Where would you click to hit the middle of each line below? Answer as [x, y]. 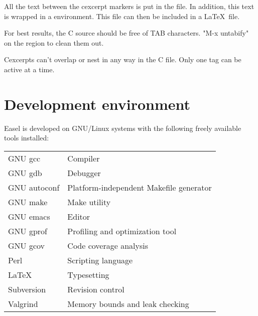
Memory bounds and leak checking [128, 303]
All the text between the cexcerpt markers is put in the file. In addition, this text [129, 6]
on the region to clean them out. [54, 42]
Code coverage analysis [108, 245]
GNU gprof [28, 231]
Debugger [84, 173]
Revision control [96, 289]
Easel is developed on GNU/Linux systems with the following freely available [123, 128]
